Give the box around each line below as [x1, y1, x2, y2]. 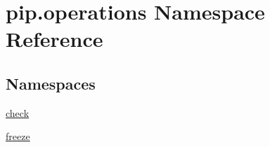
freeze [6, 129, 30, 143]
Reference [6, 24, 103, 53]
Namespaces [6, 72, 96, 94]
